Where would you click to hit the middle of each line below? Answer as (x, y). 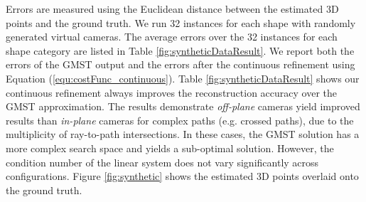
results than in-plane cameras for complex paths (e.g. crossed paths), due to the (180, 120)
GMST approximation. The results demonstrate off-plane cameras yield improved (183, 106)
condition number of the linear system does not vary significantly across (162, 162)
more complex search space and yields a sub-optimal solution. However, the (170, 148)
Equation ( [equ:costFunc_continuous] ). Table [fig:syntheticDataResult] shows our (183, 78)
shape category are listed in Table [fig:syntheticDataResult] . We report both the (180, 50)
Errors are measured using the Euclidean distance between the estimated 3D (172, 9)
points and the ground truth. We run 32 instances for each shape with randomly (181, 22)
